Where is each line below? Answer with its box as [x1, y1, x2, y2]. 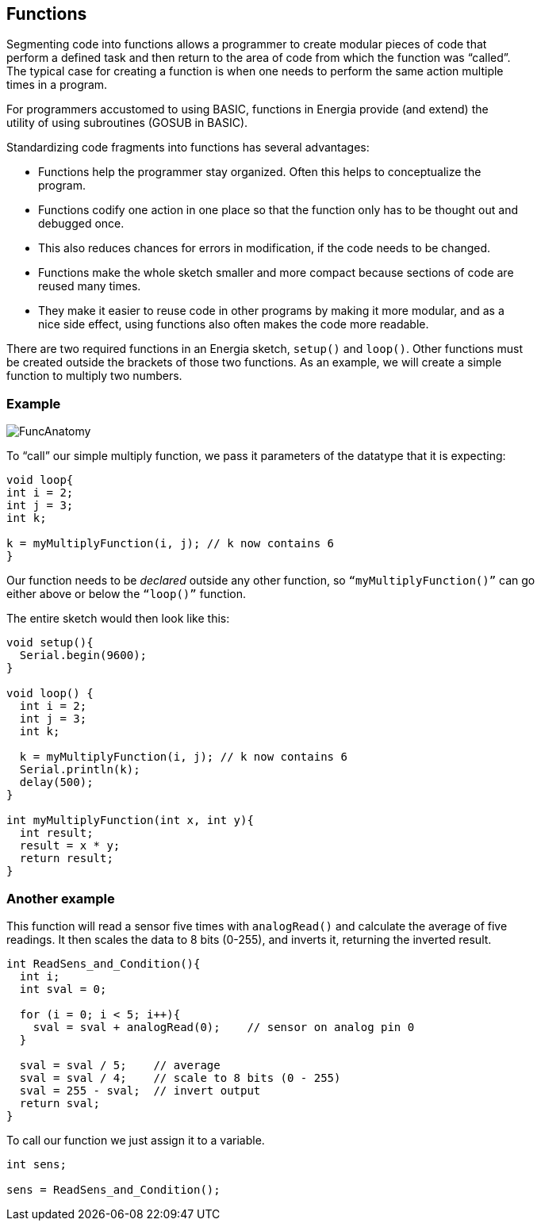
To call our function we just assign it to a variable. [6, 1133, 265, 1147]
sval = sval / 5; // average [19, 1058, 221, 1072]
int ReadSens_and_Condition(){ [6, 957, 201, 970]
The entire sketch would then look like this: [6, 612, 230, 626]
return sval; [19, 1096, 101, 1110]
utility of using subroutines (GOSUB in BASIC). [6, 116, 248, 130]
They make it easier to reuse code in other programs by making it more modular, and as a [38, 304, 505, 318]
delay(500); [19, 776, 94, 789]
